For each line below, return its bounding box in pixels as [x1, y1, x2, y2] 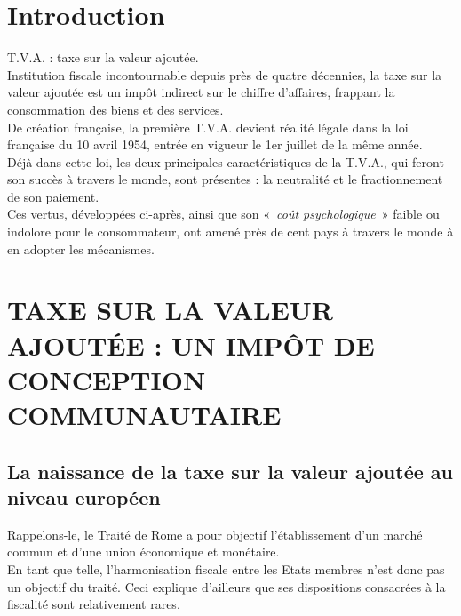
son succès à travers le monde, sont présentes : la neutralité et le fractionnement [7, 170, 443, 188]
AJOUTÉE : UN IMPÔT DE [7, 326, 375, 363]
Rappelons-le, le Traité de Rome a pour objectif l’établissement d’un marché [7, 524, 423, 543]
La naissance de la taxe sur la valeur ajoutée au [7, 457, 453, 484]
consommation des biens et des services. [7, 100, 224, 118]
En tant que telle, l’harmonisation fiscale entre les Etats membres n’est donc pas [7, 559, 445, 578]
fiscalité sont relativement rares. [7, 595, 180, 613]
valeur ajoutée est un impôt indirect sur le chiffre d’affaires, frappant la [7, 83, 395, 101]
